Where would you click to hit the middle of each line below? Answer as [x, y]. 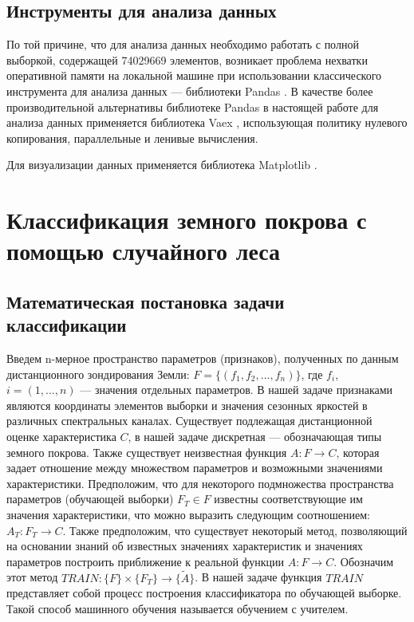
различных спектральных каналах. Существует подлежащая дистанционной [189, 421]
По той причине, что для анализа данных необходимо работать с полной [183, 44]
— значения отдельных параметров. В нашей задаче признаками [237, 390]
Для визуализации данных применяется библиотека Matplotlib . [162, 165]
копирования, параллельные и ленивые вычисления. [132, 138]
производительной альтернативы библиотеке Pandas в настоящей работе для [193, 106]
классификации [67, 325]
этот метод [32, 577]
